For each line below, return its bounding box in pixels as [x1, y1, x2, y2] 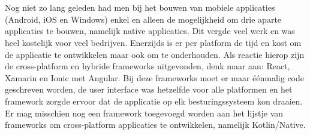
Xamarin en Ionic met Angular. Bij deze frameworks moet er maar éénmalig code [5, 71, 304, 84]
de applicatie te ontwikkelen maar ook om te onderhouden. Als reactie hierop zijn [5, 48, 305, 60]
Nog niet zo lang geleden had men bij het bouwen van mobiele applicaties [5, 1, 275, 14]
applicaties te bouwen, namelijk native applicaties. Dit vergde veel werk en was [5, 24, 295, 37]
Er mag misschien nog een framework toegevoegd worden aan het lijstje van [5, 106, 284, 119]
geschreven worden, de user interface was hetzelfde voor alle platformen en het [5, 83, 293, 96]
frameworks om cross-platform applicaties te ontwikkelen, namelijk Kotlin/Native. [5, 118, 306, 131]
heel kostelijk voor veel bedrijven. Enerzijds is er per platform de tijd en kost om [5, 36, 302, 48]
